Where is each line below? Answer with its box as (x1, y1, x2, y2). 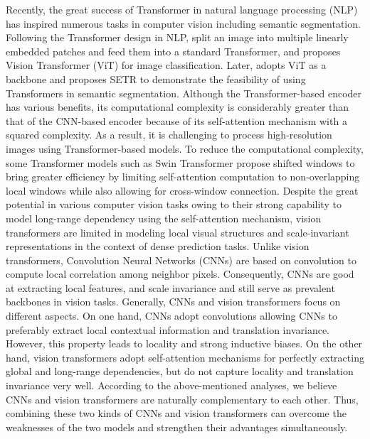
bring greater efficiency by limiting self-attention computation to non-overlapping (6, 169, 360, 184)
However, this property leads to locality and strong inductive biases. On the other (6, 336, 363, 351)
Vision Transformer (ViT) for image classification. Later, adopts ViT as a (6, 58, 327, 72)
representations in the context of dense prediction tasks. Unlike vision (6, 239, 310, 254)
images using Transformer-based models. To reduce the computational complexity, (6, 141, 364, 156)
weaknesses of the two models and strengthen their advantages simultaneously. (6, 419, 348, 434)
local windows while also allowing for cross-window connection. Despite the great (6, 183, 359, 197)
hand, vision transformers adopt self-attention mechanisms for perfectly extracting (6, 349, 364, 364)
